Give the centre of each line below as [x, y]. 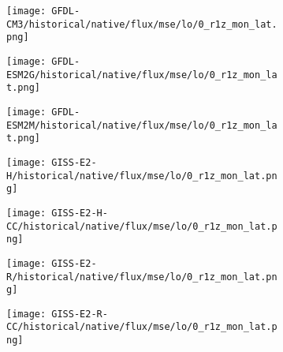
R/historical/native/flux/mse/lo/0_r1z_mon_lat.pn [142, 277]
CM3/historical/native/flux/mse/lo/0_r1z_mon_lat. [142, 24]
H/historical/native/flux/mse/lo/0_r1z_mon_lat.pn [142, 176]
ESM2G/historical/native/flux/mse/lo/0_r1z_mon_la [142, 75]
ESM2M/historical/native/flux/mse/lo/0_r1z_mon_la [142, 125]
